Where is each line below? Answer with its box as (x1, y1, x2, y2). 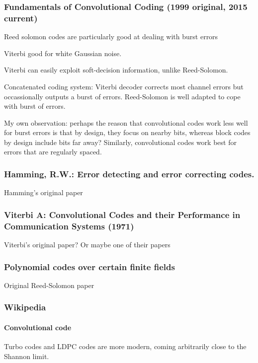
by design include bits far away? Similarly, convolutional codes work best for (4, 137, 237, 147)
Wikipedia (4, 301, 46, 313)
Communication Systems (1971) (4, 219, 134, 232)
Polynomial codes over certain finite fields (4, 260, 175, 273)
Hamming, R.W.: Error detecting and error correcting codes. (4, 168, 255, 180)
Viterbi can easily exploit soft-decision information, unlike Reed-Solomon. (4, 65, 228, 75)
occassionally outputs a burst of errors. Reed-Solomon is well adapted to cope (4, 91, 241, 101)
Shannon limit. (4, 351, 49, 361)
